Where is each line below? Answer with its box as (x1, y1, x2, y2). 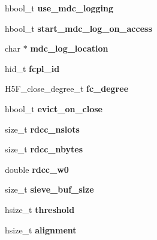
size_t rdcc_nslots (5, 122, 80, 135)
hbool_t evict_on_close (5, 102, 102, 115)
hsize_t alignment (5, 223, 77, 236)
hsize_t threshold (5, 203, 75, 215)
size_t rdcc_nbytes (5, 143, 83, 155)
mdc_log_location (30, 42, 108, 55)
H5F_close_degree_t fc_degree (5, 82, 129, 95)
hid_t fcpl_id (5, 62, 60, 74)
